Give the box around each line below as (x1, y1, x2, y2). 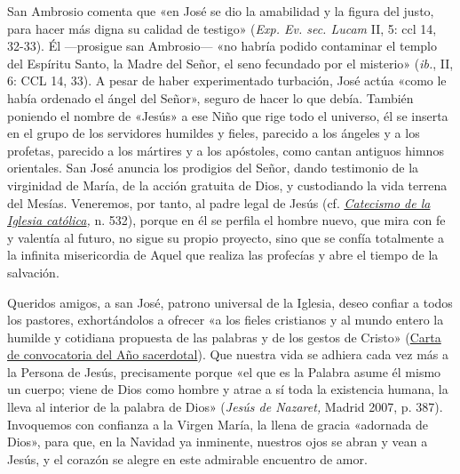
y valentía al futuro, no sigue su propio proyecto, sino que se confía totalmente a (7, 228, 444, 246)
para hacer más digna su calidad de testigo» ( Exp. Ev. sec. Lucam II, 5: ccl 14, (7, 19, 437, 37)
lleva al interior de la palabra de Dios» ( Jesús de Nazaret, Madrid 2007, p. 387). (7, 398, 443, 416)
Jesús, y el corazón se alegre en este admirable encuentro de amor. (7, 449, 368, 468)
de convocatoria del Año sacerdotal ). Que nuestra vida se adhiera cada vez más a (7, 345, 449, 364)
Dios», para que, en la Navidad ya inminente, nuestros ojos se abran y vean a (7, 432, 428, 451)
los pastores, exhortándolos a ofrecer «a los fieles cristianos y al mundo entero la (7, 310, 444, 329)
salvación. (7, 262, 59, 281)
